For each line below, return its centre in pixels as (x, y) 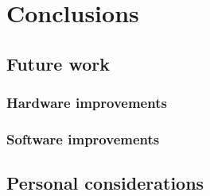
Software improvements (83, 138)
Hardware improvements (87, 103)
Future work (58, 63)
